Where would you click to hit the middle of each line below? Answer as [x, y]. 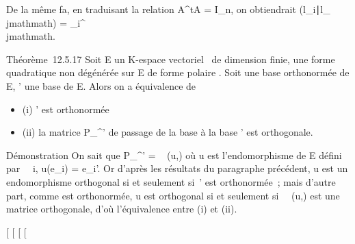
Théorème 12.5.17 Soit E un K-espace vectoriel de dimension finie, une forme [171, 59]
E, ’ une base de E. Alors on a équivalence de [101, 85]
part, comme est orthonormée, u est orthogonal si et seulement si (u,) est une [173, 195]
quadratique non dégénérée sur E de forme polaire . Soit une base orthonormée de [178, 72]
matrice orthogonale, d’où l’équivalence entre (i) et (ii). [122, 209]
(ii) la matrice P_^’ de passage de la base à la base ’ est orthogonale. [168, 132]
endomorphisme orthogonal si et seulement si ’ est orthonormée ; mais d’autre [171, 181]
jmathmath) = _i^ [46, 22]
